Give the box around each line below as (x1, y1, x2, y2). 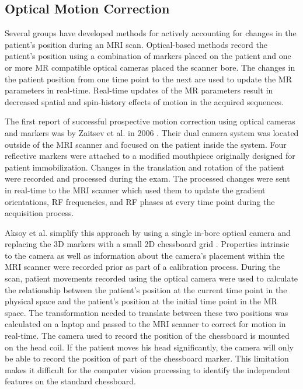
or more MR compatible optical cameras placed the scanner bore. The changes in (5, 61, 295, 73)
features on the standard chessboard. (5, 375, 136, 387)
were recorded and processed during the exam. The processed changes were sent (5, 172, 290, 185)
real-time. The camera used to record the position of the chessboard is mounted (5, 329, 290, 342)
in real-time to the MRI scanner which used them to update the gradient (5, 183, 266, 196)
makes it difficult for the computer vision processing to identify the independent (5, 363, 291, 376)
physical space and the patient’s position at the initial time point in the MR (5, 295, 277, 307)
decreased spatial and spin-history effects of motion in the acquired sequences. (5, 95, 284, 107)
